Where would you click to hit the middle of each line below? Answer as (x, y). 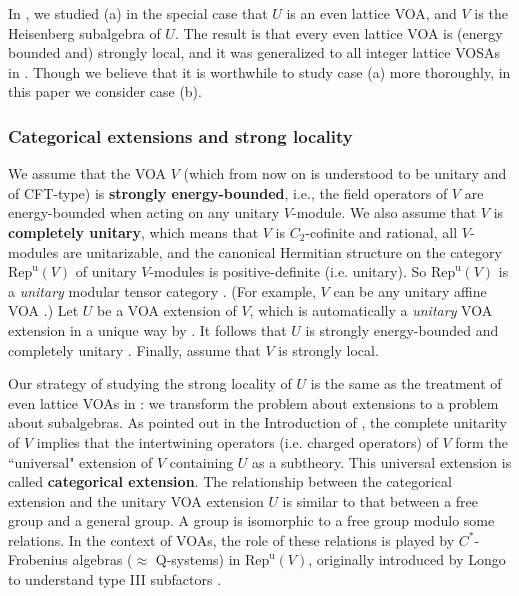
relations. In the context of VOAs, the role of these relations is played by (231, 539)
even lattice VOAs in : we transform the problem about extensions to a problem (253, 402)
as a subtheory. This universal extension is (382, 461)
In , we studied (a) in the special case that (138, 13)
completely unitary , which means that (133, 231)
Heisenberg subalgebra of (84, 32)
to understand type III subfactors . (115, 579)
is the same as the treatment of (406, 383)
